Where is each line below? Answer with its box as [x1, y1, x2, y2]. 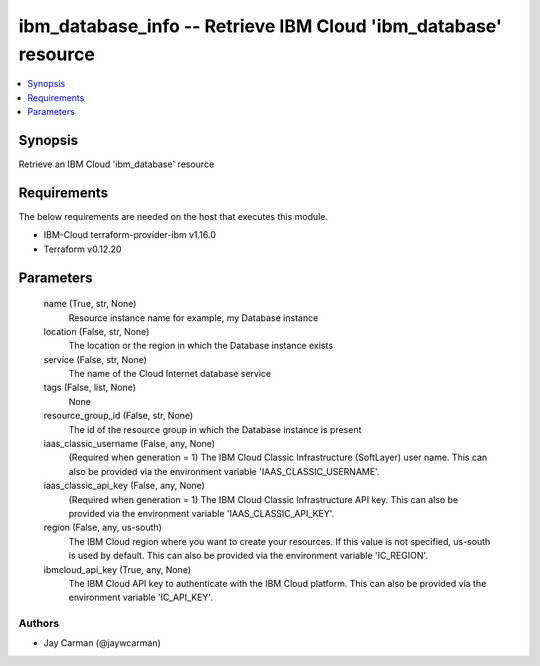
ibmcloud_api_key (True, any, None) [43, 563, 192, 575]
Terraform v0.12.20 [43, 243, 122, 255]
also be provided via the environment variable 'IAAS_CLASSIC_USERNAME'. [68, 465, 380, 477]
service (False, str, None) [43, 353, 147, 365]
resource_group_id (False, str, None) [43, 410, 194, 422]
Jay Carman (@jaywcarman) [43, 637, 162, 649]
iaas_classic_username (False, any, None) [43, 438, 215, 450]
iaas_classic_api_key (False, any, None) [43, 480, 205, 492]
